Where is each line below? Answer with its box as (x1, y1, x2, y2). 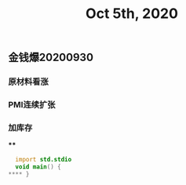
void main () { (15, 163, 61, 171)
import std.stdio (15, 156, 72, 164)
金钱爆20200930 (8, 51, 94, 64)
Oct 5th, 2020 (85, 5, 179, 23)
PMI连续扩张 (8, 100, 56, 111)
